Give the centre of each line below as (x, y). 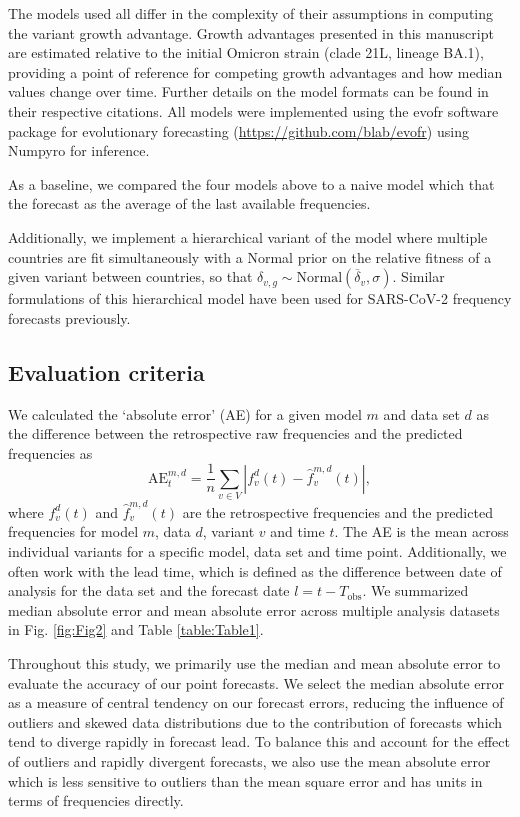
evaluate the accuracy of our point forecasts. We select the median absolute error (256, 682)
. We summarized (415, 590)
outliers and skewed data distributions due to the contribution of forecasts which (255, 721)
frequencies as (50, 452)
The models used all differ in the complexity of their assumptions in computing (251, 13)
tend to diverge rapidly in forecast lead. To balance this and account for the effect (259, 741)
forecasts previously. (69, 317)
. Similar (418, 276)
